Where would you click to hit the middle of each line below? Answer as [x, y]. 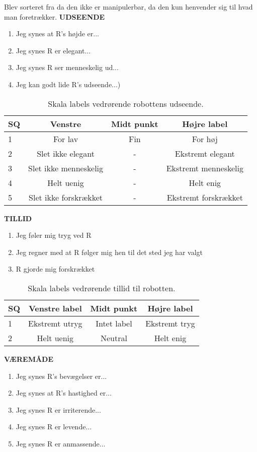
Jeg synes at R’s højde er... [57, 34]
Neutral [114, 338]
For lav [66, 139]
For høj [205, 139]
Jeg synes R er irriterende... [58, 409]
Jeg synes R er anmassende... [61, 443]
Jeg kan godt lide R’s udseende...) [68, 84]
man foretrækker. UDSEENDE [55, 16]
